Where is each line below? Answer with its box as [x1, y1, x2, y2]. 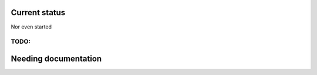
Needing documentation [11, 53, 102, 63]
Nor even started [11, 23, 52, 30]
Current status [11, 8, 66, 17]
